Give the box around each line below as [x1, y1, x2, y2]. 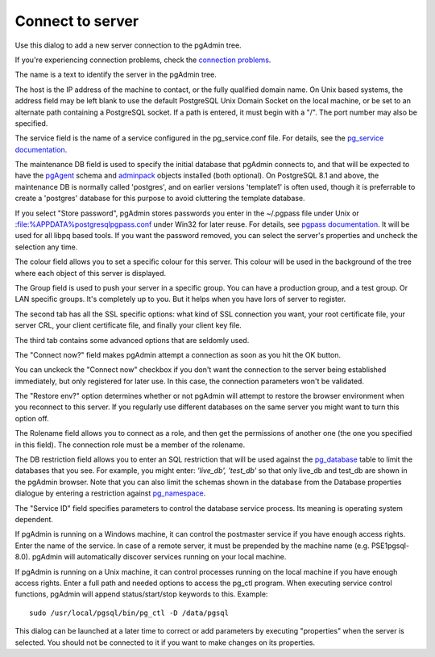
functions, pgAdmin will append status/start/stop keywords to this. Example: [14, 589, 268, 599]
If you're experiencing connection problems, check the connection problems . [14, 55, 271, 65]
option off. [14, 413, 49, 423]
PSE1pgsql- [371, 541, 410, 550]
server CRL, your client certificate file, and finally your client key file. [14, 320, 242, 330]
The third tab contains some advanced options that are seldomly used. [14, 335, 250, 345]
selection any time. [14, 242, 78, 252]
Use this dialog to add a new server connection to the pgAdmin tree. [14, 40, 242, 50]
